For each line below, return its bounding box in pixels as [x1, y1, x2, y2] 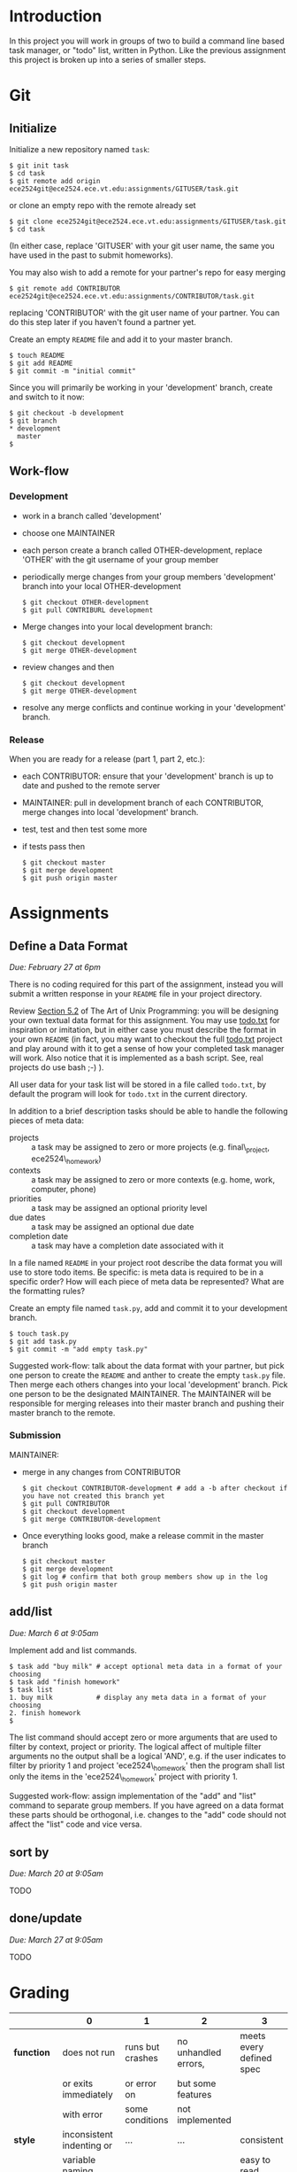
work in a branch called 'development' [21, 510, 162, 521]
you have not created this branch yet [21, 1491, 165, 1501]
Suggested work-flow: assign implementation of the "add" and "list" [9, 1791, 257, 1802]
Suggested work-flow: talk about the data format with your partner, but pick [9, 1360, 285, 1370]
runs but [125, 2040, 160, 2052]
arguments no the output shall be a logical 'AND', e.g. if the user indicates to [9, 1750, 286, 1761]
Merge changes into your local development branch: [21, 621, 213, 632]
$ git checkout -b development [9, 408, 125, 417]
